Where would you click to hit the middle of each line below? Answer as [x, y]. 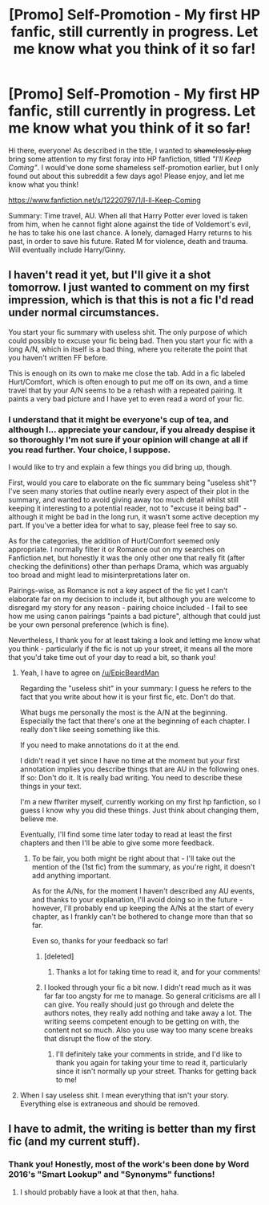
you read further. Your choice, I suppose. [89, 450]
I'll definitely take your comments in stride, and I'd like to [149, 1054]
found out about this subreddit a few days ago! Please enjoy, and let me [126, 176]
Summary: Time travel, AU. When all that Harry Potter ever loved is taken [128, 215]
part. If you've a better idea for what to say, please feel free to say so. [123, 525]
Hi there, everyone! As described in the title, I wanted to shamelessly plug [130, 150]
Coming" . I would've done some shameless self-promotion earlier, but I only [134, 167]
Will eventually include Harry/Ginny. [67, 250]
